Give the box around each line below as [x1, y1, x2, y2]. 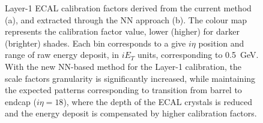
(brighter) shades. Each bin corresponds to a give [5, 36, 186, 49]
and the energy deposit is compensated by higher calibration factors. [5, 107, 257, 119]
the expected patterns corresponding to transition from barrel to [5, 84, 242, 96]
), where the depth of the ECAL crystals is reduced [63, 95, 252, 107]
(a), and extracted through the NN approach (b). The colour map [5, 13, 247, 26]
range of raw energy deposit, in [5, 48, 119, 61]
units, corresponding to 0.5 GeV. [138, 48, 259, 61]
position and [198, 36, 244, 49]
